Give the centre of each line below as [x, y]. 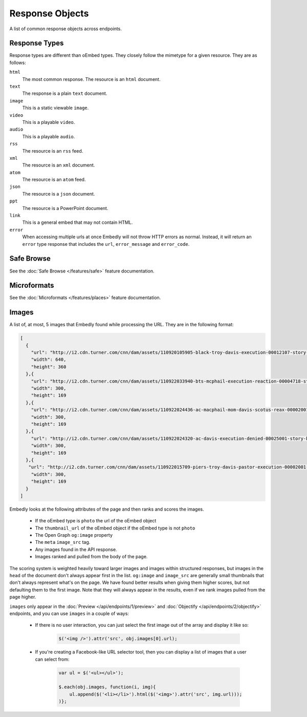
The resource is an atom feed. [54, 180]
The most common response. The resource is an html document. [91, 79]
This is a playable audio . [49, 136]
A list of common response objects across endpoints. [66, 29]
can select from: [52, 659]
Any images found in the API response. [76, 549]
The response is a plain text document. [65, 93]
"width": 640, [49, 360]
